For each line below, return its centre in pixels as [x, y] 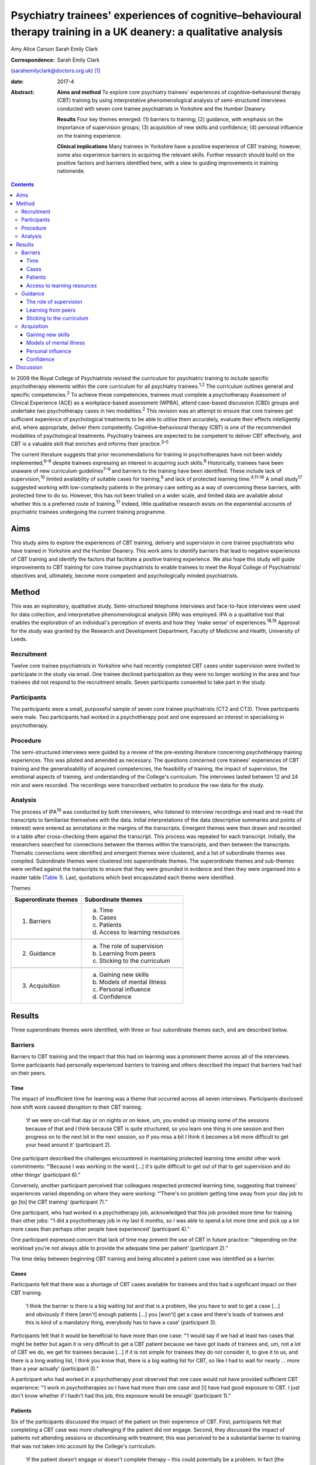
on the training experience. [90, 135]
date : [17, 81]
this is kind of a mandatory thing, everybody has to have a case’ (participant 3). [121, 1322]
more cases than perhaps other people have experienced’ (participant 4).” [100, 1229]
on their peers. [28, 1073]
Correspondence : [33, 60]
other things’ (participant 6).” [46, 1174]
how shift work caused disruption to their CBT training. [77, 1107]
